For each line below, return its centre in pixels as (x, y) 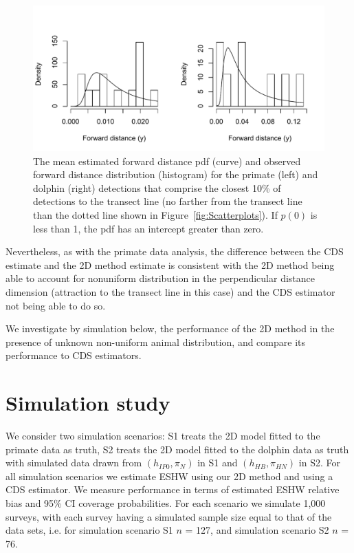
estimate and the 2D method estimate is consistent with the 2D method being (170, 264)
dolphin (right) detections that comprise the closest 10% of (157, 187)
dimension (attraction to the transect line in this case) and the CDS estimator (170, 291)
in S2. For (319, 463)
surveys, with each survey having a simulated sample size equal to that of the (169, 516)
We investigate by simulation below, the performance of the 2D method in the (170, 328)
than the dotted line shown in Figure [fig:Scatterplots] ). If (155, 214)
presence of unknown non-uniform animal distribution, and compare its (156, 341)
